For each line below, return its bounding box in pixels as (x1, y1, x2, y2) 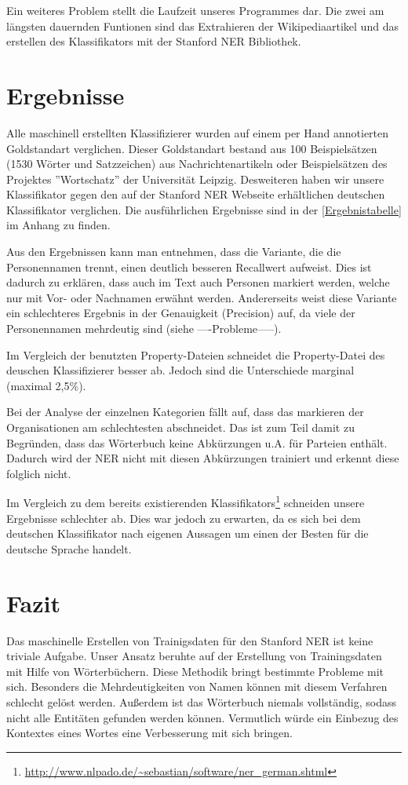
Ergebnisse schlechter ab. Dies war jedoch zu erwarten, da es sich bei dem (6, 509, 361, 526)
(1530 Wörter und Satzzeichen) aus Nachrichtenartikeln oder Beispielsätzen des (6, 155, 388, 172)
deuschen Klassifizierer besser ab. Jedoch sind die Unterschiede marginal (6, 362, 355, 378)
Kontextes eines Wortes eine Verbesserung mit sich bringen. (6, 725, 293, 741)
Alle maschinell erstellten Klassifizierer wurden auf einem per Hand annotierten (6, 124, 389, 141)
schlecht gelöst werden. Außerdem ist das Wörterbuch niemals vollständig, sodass (6, 693, 397, 710)
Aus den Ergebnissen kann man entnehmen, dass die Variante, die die (6, 243, 341, 260)
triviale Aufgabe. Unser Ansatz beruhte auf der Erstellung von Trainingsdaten (6, 648, 382, 664)
